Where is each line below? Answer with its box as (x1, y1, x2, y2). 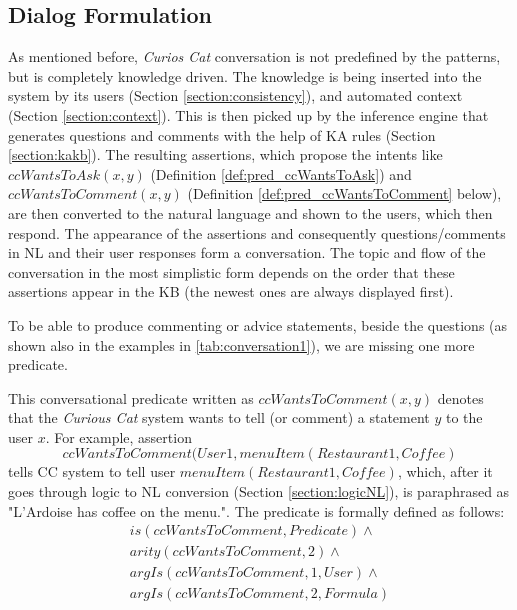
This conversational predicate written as (8, 387, 254, 408)
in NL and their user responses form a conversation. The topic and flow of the (8, 242, 486, 263)
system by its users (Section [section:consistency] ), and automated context (8, 85, 463, 106)
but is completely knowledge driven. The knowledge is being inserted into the (8, 65, 482, 86)
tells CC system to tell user (8, 461, 176, 482)
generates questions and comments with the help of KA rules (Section (8, 124, 436, 145)
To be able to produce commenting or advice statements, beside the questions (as (8, 314, 508, 335)
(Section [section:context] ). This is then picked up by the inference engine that (8, 104, 489, 125)
